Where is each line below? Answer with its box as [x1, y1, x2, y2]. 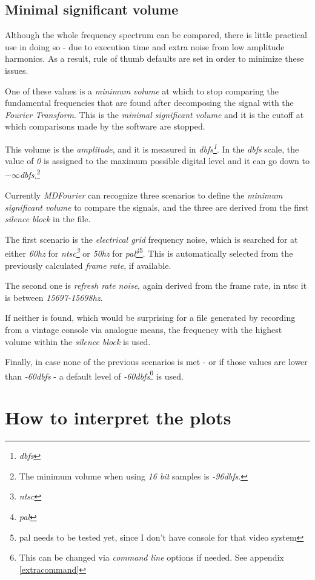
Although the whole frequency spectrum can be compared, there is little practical [5, 28, 307, 41]
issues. [5, 64, 28, 76]
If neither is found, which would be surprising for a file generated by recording [5, 311, 296, 324]
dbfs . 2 [19, 166, 41, 181]
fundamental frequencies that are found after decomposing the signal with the [5, 96, 294, 109]
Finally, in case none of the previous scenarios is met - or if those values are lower [5, 355, 308, 368]
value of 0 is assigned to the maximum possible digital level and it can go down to [5, 154, 310, 167]
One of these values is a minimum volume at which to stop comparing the [5, 84, 279, 97]
